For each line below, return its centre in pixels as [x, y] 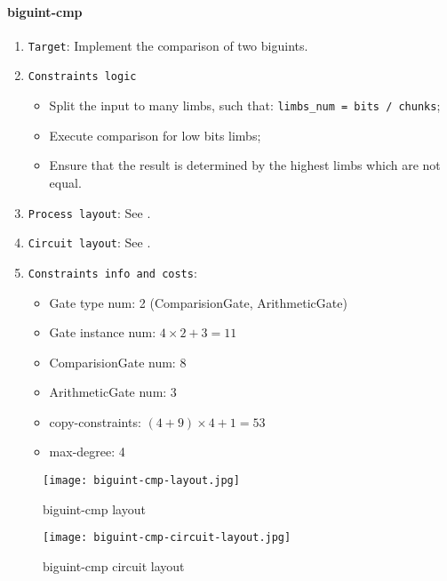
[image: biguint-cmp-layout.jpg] [141, 481]
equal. [65, 182]
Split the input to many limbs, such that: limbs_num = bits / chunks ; [245, 105]
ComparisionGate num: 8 [118, 362]
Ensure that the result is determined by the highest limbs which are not [245, 165]
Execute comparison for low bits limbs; [155, 135]
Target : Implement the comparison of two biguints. [168, 45]
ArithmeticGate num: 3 [113, 392]
